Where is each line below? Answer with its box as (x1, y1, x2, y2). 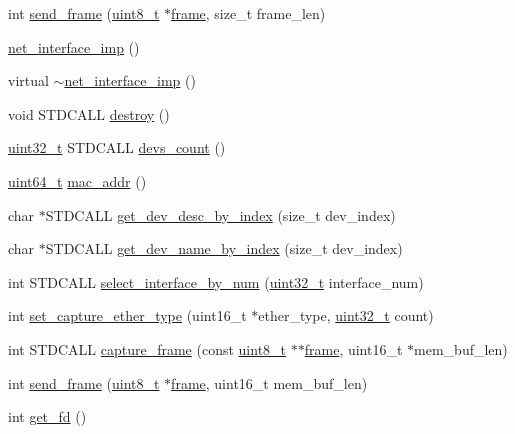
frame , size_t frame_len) (171, 3, 326, 23)
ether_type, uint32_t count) (258, 305, 434, 326)
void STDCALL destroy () (8, 103, 170, 124)
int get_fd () (8, 406, 87, 427)
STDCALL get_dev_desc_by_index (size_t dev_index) (45, 204, 396, 225)
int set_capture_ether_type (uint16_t (8, 305, 247, 326)
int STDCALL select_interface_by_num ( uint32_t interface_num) (8, 271, 424, 292)
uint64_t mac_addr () (8, 170, 147, 191)
